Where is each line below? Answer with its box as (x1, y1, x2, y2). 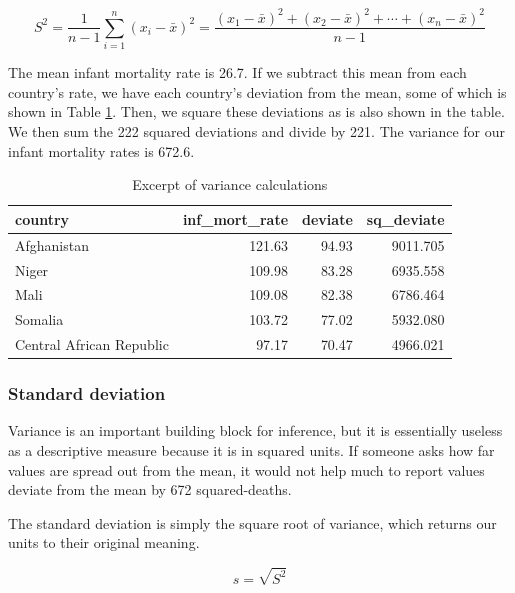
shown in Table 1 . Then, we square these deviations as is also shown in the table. (8, 101, 505, 122)
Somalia (15, 309, 64, 330)
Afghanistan (15, 234, 89, 255)
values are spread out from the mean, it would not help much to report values (8, 459, 485, 480)
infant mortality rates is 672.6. (8, 140, 195, 161)
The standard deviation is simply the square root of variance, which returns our (8, 512, 497, 533)
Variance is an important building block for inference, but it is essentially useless (8, 420, 503, 441)
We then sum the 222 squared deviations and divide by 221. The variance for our (8, 121, 506, 142)
